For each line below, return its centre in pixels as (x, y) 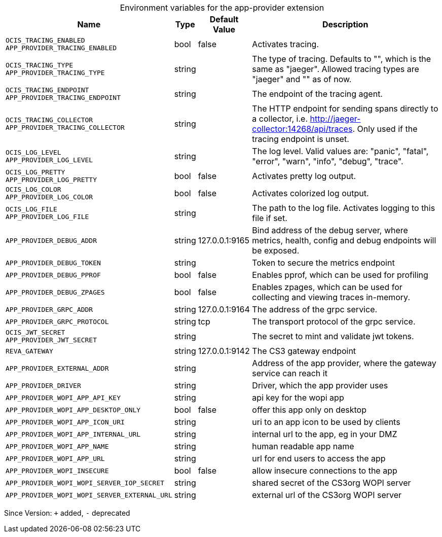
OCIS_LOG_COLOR (33, 189)
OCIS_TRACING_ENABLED (45, 40)
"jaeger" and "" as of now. (302, 79)
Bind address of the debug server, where (330, 230)
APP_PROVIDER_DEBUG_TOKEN (53, 263)
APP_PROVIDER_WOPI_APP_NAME (57, 446)
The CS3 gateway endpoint (304, 351)
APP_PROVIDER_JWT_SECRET (51, 340)
